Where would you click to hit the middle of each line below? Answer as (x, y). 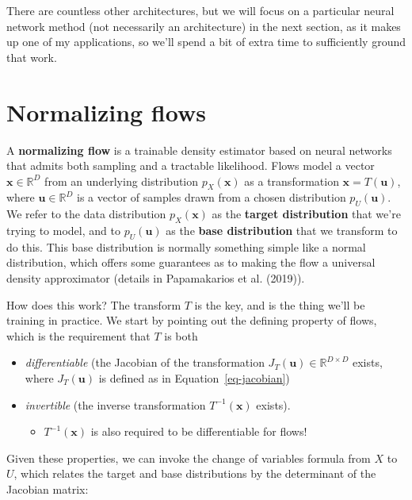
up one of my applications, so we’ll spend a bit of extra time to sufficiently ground (206, 42)
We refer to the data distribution (86, 214)
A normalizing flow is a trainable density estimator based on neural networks (199, 150)
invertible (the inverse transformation (115, 404)
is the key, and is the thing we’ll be (280, 304)
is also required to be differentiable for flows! (199, 431)
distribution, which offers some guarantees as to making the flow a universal (191, 262)
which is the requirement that (78, 335)
